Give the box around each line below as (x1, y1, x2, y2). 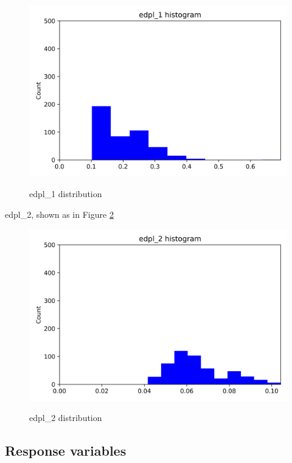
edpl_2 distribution (29, 411, 102, 424)
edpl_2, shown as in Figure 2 (5, 207, 114, 220)
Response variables (5, 441, 127, 460)
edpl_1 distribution (29, 187, 102, 200)
